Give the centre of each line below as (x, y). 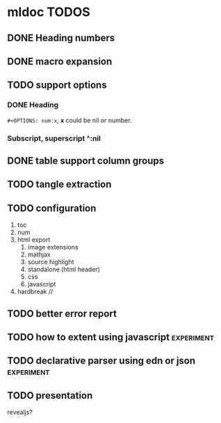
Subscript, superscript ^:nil (54, 138)
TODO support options (57, 85)
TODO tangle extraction (59, 184)
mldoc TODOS (49, 12)
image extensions (53, 247)
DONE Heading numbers (61, 38)
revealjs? (20, 413)
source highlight (51, 262)
